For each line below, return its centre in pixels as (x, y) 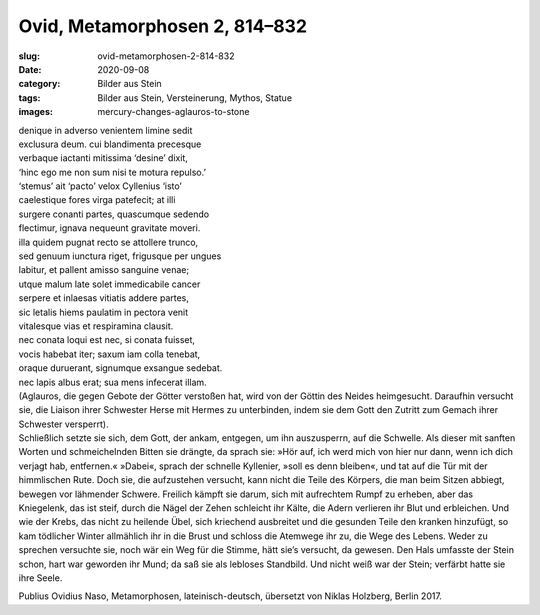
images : (36, 112)
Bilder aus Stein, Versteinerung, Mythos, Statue (195, 97)
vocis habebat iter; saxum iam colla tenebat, (109, 354)
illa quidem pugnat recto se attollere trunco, (108, 242)
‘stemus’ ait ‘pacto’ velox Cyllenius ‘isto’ (100, 186)
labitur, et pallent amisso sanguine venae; (104, 270)
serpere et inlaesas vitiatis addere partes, (104, 298)
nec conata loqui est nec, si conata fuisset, (106, 340)
